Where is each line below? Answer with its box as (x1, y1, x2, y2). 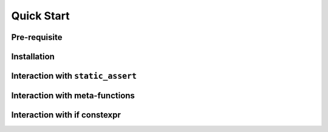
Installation (11, 51, 55, 62)
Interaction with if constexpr (11, 110, 121, 120)
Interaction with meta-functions (11, 91, 135, 101)
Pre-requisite (11, 32, 63, 42)
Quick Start (11, 9, 70, 22)
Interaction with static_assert (11, 71, 137, 81)
